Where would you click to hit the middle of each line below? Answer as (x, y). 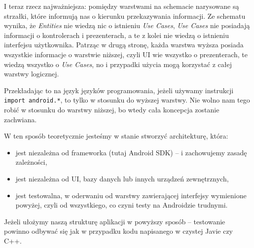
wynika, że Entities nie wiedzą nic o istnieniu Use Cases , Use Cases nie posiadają (127, 25)
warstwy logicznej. (32, 74)
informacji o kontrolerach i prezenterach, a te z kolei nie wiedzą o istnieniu (117, 35)
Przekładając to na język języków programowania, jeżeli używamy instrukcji (119, 90)
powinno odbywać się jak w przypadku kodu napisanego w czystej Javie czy (119, 231)
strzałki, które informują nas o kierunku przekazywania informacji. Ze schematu (125, 16)
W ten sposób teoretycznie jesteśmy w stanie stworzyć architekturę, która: (116, 136)
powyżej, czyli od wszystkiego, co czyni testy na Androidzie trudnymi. (122, 205)
